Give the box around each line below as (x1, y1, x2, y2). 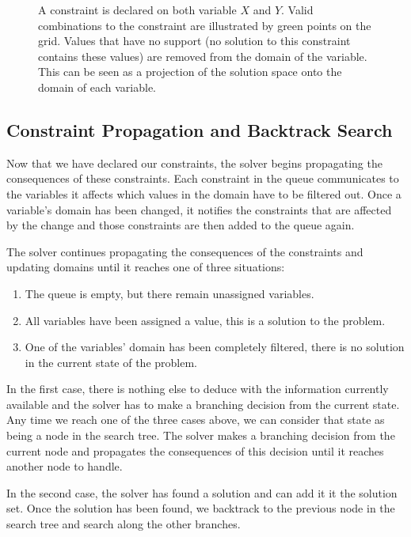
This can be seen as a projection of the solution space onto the (38, 63, 342, 80)
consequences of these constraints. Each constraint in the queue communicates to (6, 170, 399, 187)
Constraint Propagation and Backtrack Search (6, 117, 393, 142)
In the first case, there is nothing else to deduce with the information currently (6, 380, 389, 397)
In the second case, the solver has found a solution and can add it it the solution (6, 484, 398, 501)
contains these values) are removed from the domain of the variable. (38, 47, 367, 64)
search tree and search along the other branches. (6, 516, 241, 532)
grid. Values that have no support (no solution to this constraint (38, 32, 351, 49)
